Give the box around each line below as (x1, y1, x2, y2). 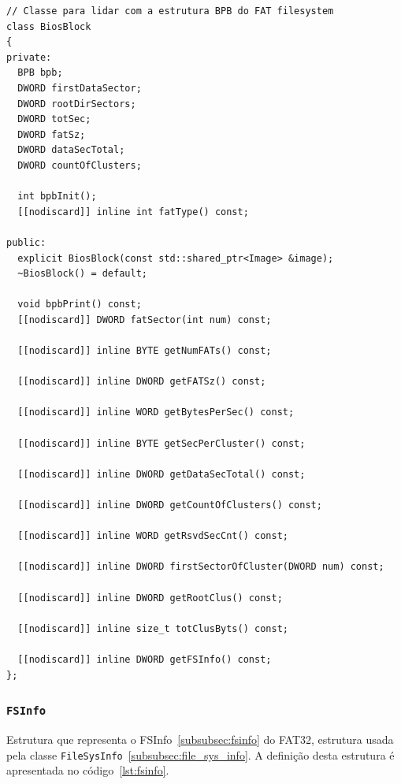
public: (6, 236, 46, 248)
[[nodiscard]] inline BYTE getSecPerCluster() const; (17, 437, 306, 449)
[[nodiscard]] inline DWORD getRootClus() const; (17, 592, 283, 604)
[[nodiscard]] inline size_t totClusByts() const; (17, 622, 288, 634)
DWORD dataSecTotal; (17, 144, 125, 156)
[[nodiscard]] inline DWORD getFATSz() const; (17, 376, 266, 388)
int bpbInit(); (17, 191, 97, 203)
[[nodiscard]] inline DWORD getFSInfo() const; (17, 653, 272, 665)
